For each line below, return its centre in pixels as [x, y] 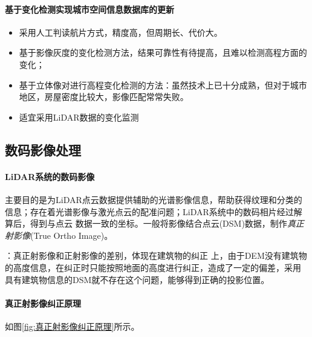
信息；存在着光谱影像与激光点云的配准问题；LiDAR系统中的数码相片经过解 [154, 211]
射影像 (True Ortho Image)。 [59, 235]
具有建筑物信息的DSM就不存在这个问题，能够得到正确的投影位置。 [137, 279]
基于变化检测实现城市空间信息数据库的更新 [89, 9]
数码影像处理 [43, 149]
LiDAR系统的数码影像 [50, 176]
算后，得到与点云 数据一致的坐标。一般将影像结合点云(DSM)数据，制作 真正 [154, 223]
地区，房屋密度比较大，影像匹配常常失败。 [104, 97]
